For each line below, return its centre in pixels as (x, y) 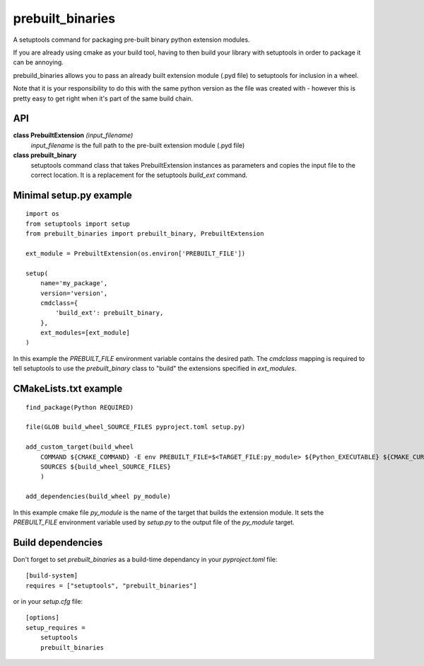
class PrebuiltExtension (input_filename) (73, 135)
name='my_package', (74, 283)
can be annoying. (38, 62)
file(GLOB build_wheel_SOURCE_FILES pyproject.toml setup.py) (136, 427)
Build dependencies (58, 542)
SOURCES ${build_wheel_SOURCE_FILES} (105, 466)
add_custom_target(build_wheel (80, 447)
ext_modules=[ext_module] (85, 333)
